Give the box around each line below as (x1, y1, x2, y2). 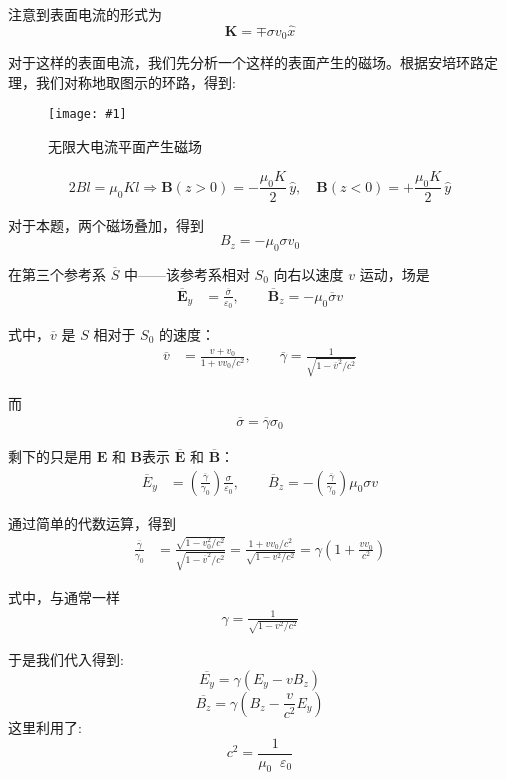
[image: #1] (48, 107, 127, 122)
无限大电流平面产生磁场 (48, 136, 202, 157)
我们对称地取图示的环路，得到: (35, 71, 236, 92)
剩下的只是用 (8, 445, 92, 466)
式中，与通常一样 (8, 586, 120, 607)
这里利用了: (8, 716, 82, 737)
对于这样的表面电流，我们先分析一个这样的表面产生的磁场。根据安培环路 (8, 52, 484, 73)
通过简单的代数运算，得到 (8, 512, 176, 533)
